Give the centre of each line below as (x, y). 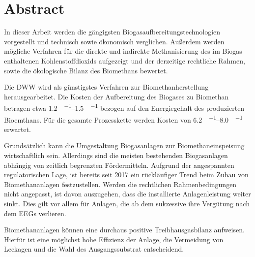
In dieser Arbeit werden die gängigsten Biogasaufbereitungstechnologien (112, 32)
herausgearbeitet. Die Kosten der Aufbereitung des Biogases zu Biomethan (116, 96)
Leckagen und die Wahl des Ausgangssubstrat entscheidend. (94, 249)
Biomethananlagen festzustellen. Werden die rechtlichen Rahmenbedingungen (120, 184)
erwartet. (17, 129)
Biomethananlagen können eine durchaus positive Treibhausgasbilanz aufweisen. (124, 230)
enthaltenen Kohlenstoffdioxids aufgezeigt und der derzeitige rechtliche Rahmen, (125, 60)
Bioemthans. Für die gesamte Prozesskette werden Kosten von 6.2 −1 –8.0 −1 (123, 119)
